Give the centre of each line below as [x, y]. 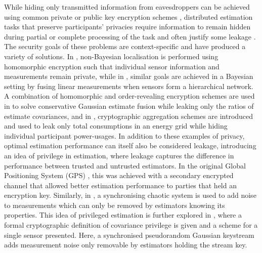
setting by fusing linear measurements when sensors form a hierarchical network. [129, 86]
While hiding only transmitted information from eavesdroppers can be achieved [127, 7]
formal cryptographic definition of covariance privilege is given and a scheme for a [131, 225]
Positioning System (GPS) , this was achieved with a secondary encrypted [119, 175]
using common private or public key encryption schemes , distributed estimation [128, 16]
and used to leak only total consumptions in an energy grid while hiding [116, 126]
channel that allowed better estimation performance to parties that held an [120, 185]
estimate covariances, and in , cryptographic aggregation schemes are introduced [129, 116]
